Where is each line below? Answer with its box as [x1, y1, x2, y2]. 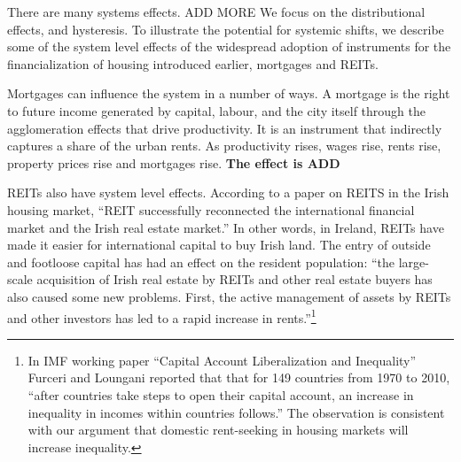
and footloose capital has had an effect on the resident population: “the [7, 252, 395, 271]
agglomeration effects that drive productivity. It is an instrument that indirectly [7, 119, 442, 137]
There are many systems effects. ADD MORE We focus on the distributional [7, 3, 426, 20]
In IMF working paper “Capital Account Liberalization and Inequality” [27, 350, 417, 369]
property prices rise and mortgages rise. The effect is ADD [7, 153, 340, 172]
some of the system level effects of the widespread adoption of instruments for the [7, 37, 451, 56]
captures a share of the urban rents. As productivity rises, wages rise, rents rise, [7, 136, 441, 155]
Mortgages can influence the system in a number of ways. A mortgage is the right [7, 84, 450, 103]
